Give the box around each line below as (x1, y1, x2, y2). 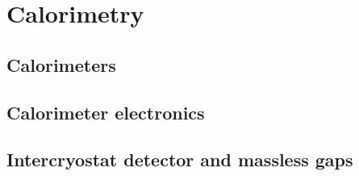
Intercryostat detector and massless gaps (6, 147, 353, 172)
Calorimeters (6, 52, 116, 77)
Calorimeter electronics (6, 99, 205, 124)
